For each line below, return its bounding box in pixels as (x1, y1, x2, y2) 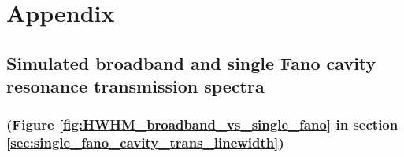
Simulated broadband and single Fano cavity (6, 50, 376, 75)
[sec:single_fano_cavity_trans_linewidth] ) (6, 133, 284, 152)
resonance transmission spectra (6, 74, 265, 98)
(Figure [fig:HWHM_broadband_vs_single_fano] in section (6, 115, 398, 134)
